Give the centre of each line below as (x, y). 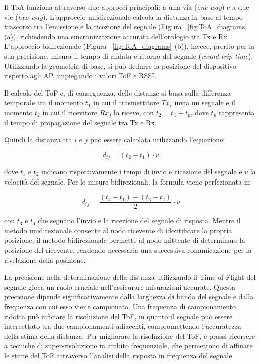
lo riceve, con (134, 112)
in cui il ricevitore (70, 112)
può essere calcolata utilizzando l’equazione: (157, 139)
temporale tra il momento (44, 102)
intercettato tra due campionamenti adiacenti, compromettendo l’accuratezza (123, 326)
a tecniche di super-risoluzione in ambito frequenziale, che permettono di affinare (128, 346)
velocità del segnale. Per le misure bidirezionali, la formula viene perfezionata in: (128, 181)
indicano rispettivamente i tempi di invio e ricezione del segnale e (142, 172)
